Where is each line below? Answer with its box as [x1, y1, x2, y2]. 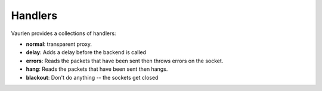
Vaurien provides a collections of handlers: [11, 30, 116, 37]
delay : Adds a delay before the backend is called [26, 49, 146, 56]
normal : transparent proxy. [26, 40, 92, 48]
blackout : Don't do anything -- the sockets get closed [26, 74, 159, 81]
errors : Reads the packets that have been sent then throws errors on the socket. [26, 57, 224, 64]
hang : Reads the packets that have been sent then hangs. [26, 65, 168, 73]
